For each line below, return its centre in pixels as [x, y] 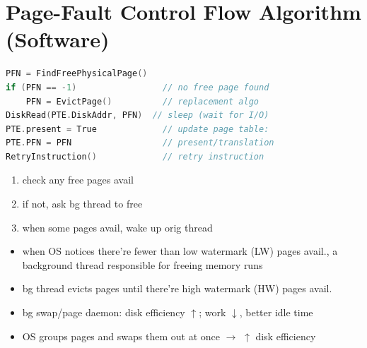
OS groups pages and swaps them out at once [121, 336]
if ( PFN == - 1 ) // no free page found [138, 87]
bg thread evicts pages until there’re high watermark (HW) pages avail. [177, 288]
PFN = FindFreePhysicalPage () [77, 74]
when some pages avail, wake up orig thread [117, 227]
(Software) [58, 39]
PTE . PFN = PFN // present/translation [140, 143]
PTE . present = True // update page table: [138, 129]
